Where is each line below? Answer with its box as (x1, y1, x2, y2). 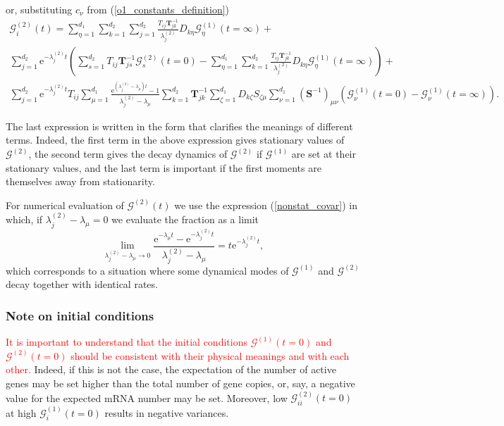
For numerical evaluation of (6, 197, 124, 212)
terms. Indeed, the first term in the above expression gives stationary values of (6, 132, 345, 147)
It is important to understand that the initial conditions (6, 334, 247, 349)
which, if (6, 212, 43, 227)
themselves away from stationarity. (6, 174, 155, 189)
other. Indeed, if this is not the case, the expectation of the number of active (6, 362, 336, 377)
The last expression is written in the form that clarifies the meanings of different (6, 118, 353, 133)
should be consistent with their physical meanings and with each (70, 348, 350, 363)
